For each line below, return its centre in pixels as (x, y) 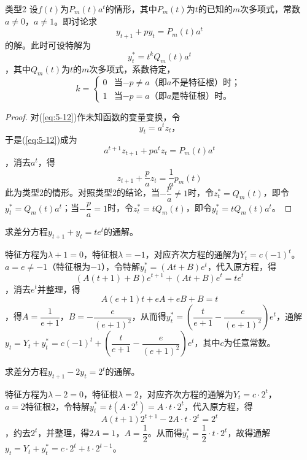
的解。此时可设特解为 (48, 45)
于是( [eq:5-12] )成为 (41, 140)
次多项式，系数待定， (132, 68)
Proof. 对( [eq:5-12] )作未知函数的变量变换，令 (93, 116)
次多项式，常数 (270, 9)
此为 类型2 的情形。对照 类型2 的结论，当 (82, 192)
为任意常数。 (250, 343)
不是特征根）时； (206, 82)
